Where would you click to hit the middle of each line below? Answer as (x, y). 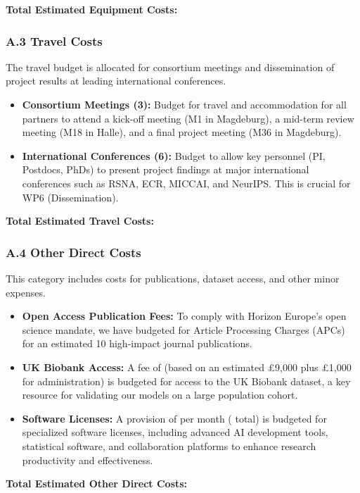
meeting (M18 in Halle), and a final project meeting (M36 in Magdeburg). (182, 132)
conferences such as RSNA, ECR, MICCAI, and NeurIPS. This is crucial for (186, 183)
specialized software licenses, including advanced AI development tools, (175, 432)
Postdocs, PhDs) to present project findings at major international (166, 169)
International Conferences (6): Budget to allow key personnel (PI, (174, 155)
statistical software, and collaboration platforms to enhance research (169, 445)
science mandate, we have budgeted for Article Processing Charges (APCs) (184, 329)
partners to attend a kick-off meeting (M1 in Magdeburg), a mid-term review (188, 118)
